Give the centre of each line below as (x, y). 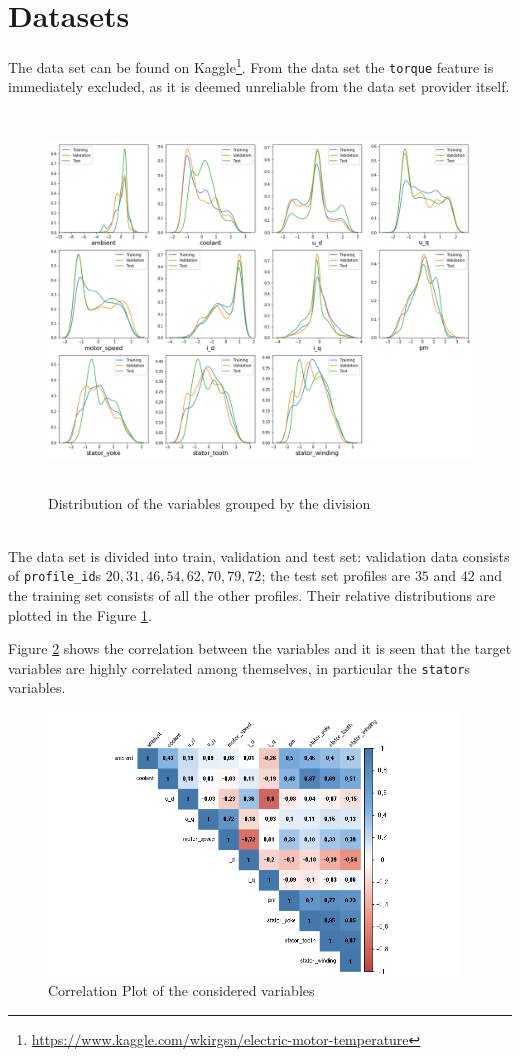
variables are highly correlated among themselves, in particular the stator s (239, 667)
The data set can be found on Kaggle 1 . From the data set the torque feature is (251, 65)
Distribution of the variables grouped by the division (209, 502)
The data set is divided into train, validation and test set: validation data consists (259, 555)
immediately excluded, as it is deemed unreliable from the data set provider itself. (259, 86)
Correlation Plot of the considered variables (181, 990)
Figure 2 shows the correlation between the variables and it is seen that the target (260, 648)
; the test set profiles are (336, 575)
